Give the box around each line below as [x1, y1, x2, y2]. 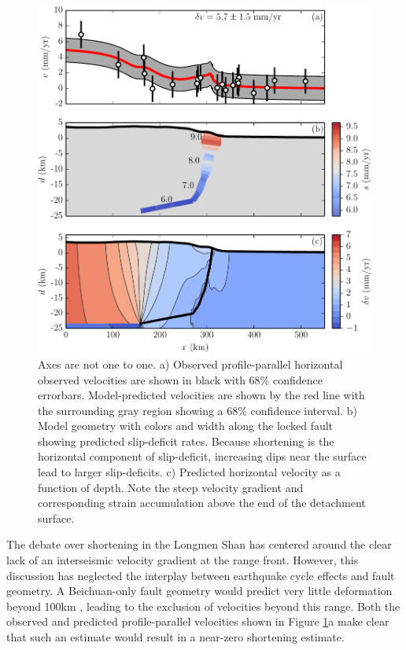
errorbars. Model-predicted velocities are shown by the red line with [38, 387, 365, 403]
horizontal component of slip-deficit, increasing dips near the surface [38, 448, 367, 465]
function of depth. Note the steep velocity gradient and [38, 479, 304, 495]
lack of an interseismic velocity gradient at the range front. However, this [6, 552, 359, 568]
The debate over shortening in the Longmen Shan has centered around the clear [6, 536, 392, 553]
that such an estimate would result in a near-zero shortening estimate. [6, 629, 345, 645]
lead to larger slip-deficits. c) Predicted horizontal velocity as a [38, 464, 341, 480]
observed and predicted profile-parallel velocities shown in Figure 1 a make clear [6, 613, 389, 630]
